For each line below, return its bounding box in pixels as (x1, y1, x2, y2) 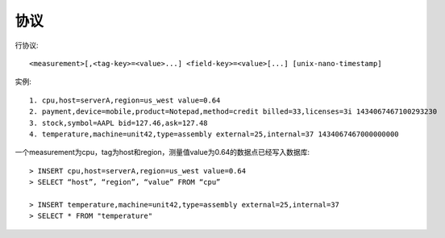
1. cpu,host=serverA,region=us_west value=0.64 (29, 95, 221, 105)
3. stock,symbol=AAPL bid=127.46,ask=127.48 (29, 118, 209, 127)
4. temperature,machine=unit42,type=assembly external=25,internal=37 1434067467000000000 (29, 129, 399, 139)
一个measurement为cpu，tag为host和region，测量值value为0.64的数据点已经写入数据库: (15, 148, 310, 157)
